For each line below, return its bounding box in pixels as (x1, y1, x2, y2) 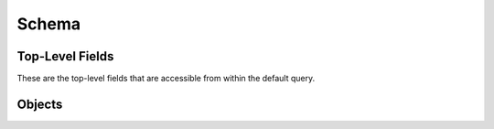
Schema (16, 14, 81, 34)
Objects (16, 96, 63, 112)
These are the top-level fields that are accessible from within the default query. (16, 73, 316, 84)
